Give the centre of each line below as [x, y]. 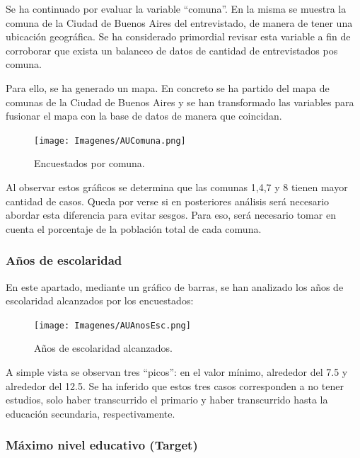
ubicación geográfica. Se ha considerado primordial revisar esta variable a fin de [178, 36]
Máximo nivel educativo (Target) [102, 445]
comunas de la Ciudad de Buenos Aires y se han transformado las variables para [180, 102]
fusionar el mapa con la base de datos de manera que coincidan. [144, 116]
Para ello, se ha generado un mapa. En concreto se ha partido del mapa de [168, 87]
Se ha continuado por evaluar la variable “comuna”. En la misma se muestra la [176, 8]
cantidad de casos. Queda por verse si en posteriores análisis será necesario [168, 201]
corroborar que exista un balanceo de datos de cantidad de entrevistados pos [172, 50]
